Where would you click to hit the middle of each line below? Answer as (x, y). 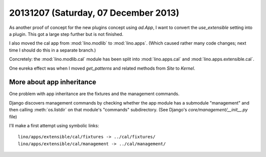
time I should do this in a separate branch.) (52, 50)
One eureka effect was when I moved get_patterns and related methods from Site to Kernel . (102, 68)
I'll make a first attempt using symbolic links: (54, 126)
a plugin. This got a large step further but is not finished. (66, 34)
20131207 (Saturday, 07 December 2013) (94, 13)
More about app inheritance (53, 82)
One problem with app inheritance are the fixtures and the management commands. (94, 94)
